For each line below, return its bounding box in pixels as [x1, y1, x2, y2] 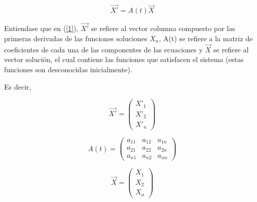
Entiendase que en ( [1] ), [4, 23, 78, 34]
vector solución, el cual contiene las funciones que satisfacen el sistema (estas [4, 54, 244, 65]
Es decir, [4, 81, 32, 92]
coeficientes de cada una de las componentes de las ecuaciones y [4, 44, 203, 54]
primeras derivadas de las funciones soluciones [4, 33, 148, 44]
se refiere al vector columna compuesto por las [91, 23, 236, 34]
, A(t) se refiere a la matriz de [159, 33, 253, 44]
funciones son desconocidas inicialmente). [4, 64, 132, 75]
